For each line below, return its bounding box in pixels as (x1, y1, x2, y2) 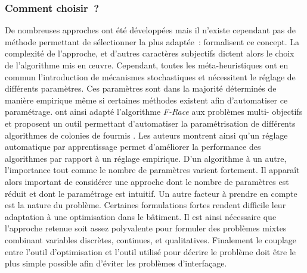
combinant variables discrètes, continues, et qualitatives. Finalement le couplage (5, 233, 297, 246)
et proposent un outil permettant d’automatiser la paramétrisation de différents (5, 117, 296, 129)
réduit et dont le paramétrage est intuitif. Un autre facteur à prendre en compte (5, 187, 297, 199)
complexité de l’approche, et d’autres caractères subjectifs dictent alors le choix (5, 47, 294, 59)
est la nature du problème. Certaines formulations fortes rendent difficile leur (5, 199, 286, 211)
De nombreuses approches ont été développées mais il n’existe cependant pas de (5, 24, 296, 36)
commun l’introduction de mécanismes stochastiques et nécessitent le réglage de (5, 70, 296, 83)
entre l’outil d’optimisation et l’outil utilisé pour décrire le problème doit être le (5, 245, 296, 258)
